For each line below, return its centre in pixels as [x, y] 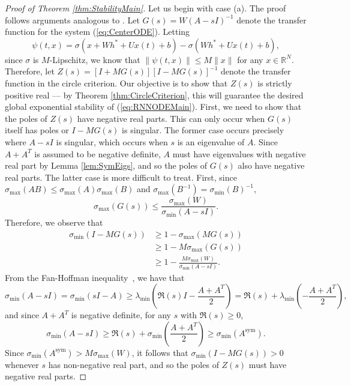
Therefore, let [30, 71]
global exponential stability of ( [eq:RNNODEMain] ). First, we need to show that [153, 107]
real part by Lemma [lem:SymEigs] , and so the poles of [106, 165]
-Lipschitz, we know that [95, 59]
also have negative [271, 165]
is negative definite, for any [121, 315]
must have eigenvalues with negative [239, 153]
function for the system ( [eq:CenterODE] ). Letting [97, 32]
